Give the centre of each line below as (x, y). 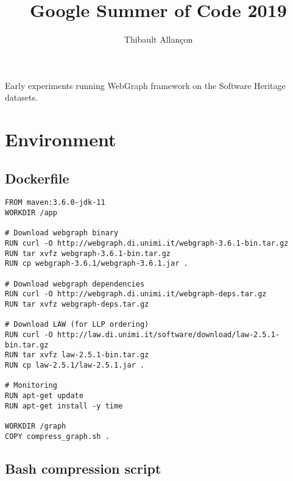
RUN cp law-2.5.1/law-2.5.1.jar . (75, 365)
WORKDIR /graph (36, 426)
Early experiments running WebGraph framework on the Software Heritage (145, 85)
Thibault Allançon (158, 39)
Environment (61, 139)
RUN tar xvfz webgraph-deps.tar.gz (77, 305)
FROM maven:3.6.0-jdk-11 (55, 203)
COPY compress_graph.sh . (57, 436)
